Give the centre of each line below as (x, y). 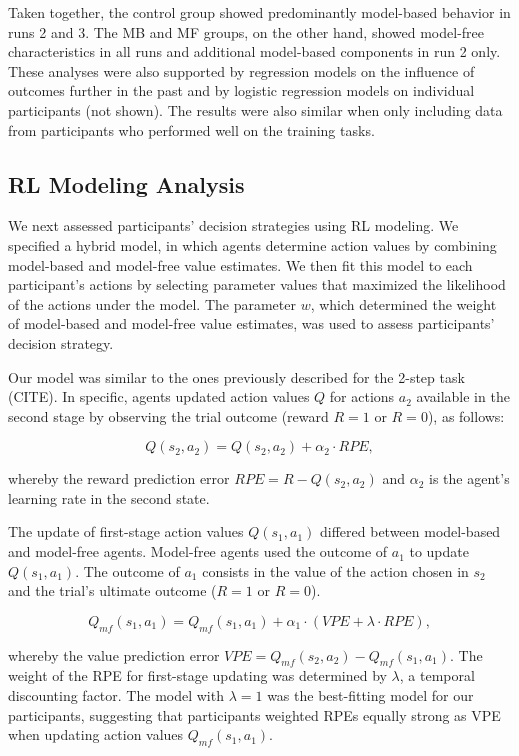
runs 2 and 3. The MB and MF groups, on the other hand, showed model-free (246, 31)
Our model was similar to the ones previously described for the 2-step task (236, 376)
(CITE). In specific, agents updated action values (159, 396)
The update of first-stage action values (126, 531)
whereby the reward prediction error (119, 478)
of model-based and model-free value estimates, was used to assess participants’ (251, 323)
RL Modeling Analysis (126, 183)
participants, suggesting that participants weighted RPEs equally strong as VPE (254, 714)
